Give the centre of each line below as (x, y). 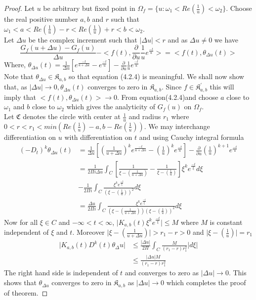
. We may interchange (177, 126)
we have (226, 39)
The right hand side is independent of (61, 273)
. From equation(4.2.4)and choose (168, 97)
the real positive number (41, 19)
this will (222, 87)
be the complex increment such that (83, 39)
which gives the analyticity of (111, 107)
